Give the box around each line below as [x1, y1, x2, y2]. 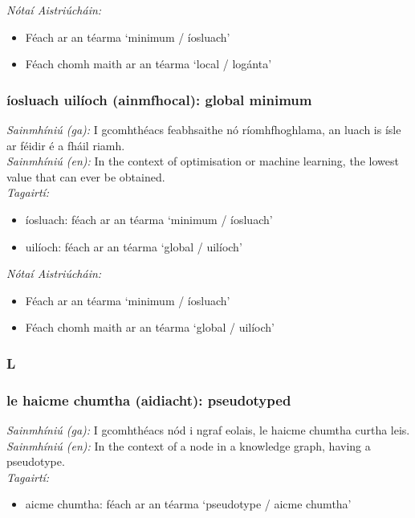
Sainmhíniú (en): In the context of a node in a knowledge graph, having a [6, 437, 371, 454]
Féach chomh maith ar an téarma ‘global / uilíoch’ [25, 319, 275, 336]
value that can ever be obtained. [6, 168, 165, 185]
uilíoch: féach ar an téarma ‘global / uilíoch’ [25, 238, 242, 255]
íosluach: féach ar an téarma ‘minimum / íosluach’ [25, 210, 273, 227]
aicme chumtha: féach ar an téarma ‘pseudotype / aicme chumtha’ [25, 496, 352, 512]
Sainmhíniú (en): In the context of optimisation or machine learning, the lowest [6, 153, 399, 169]
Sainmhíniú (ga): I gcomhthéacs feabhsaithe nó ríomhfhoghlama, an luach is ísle [6, 121, 401, 137]
